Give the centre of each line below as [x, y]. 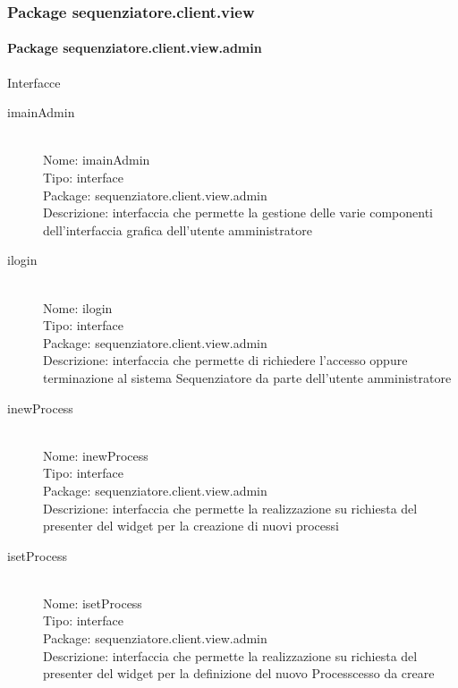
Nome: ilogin [78, 307]
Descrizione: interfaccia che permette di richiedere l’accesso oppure [225, 360]
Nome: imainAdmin [97, 160]
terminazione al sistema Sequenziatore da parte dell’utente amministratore [247, 377]
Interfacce [34, 82]
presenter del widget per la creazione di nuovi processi [191, 526]
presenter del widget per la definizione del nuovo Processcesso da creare [239, 673]
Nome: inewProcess [96, 455]
